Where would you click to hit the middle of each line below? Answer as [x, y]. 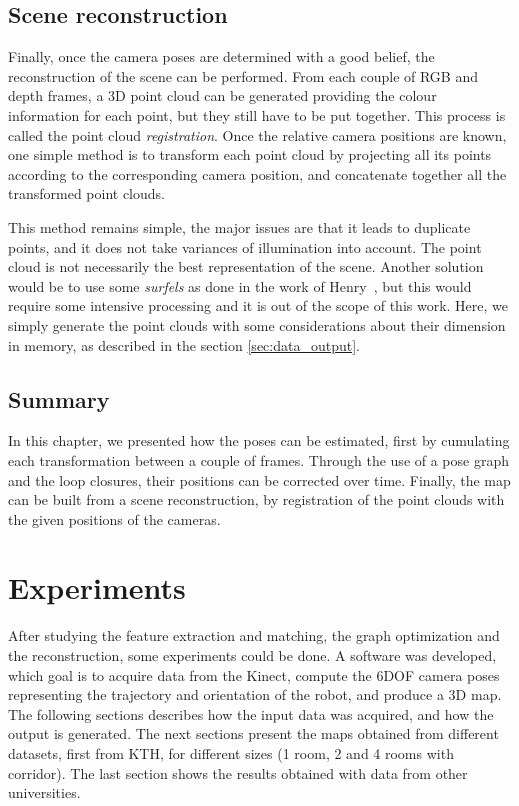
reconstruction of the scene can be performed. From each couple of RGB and [243, 75]
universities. [44, 792]
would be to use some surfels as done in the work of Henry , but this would [240, 285]
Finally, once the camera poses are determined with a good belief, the [221, 56]
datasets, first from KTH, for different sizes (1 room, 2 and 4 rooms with [231, 752]
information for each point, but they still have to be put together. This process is [257, 114]
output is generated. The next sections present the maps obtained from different [253, 733]
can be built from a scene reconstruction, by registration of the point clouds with [256, 499]
